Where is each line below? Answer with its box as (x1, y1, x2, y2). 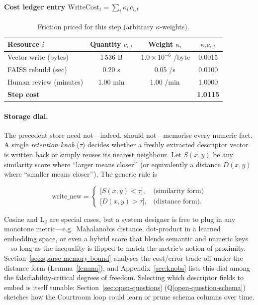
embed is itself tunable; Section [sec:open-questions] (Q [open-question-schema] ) (4, 282, 246, 292)
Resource (7, 39, 39, 49)
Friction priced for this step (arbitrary (37, 21, 154, 31)
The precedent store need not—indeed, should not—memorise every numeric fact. (4, 129, 253, 140)
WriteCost (68, 3, 100, 11)
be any (213, 149, 234, 159)
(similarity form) (153, 188, 204, 195)
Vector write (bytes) (7, 52, 69, 62)
